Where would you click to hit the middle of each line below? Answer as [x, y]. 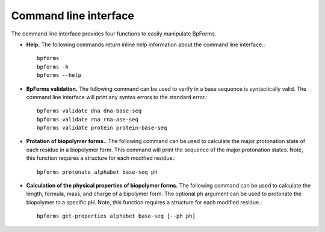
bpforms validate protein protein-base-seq [102, 128]
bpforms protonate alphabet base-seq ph [97, 172]
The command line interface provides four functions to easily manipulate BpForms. [114, 34]
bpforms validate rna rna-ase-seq [88, 119]
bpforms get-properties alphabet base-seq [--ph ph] [116, 216]
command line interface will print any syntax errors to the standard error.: [117, 97]
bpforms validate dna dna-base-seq [89, 111]
